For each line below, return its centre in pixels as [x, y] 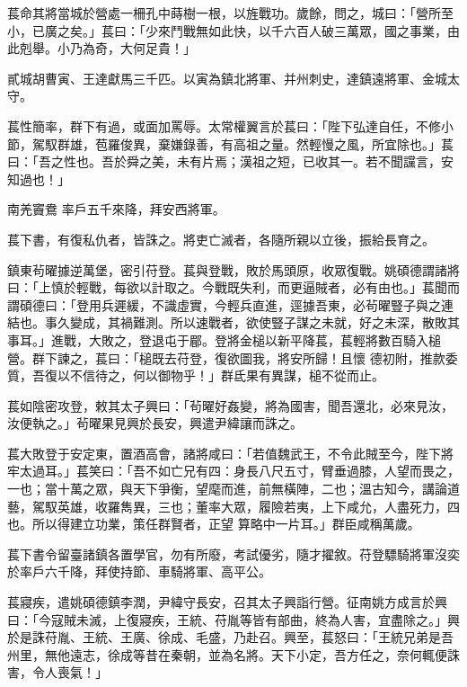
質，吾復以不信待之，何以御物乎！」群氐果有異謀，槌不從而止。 [196, 375]
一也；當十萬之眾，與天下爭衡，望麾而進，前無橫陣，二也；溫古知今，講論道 [233, 489]
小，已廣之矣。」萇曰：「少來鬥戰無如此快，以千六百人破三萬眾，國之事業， [227, 30]
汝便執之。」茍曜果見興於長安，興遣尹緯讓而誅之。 [155, 423]
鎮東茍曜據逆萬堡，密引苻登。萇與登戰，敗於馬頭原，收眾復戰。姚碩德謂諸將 [233, 269]
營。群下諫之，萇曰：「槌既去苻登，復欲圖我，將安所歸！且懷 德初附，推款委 [233, 357]
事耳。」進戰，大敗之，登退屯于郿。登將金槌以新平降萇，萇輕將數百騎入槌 [224, 339]
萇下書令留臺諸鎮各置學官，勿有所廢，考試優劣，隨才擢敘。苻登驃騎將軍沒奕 [233, 553]
